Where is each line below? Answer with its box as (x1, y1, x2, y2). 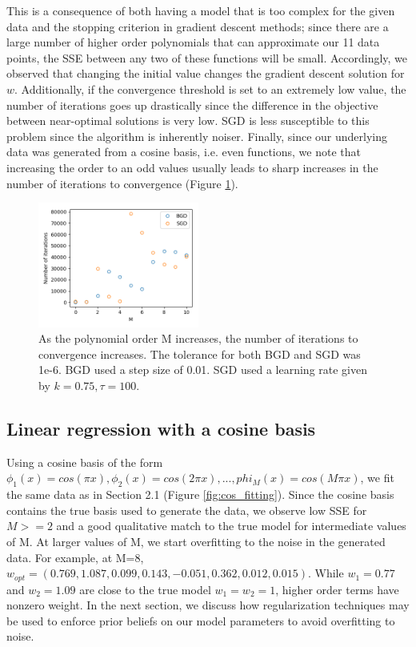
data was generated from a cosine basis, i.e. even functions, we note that (6, 143, 361, 160)
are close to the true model (79, 581, 211, 597)
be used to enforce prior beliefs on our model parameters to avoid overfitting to (6, 612, 395, 629)
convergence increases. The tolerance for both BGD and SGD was (38, 345, 361, 362)
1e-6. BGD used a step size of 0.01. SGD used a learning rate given (38, 361, 368, 378)
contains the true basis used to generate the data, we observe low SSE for (6, 501, 367, 518)
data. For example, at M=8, (6, 549, 144, 565)
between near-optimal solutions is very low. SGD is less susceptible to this (6, 112, 370, 129)
